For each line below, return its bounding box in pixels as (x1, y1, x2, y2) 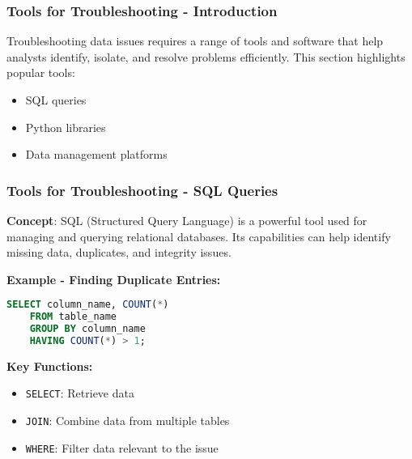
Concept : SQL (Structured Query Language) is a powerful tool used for (6, 212, 367, 228)
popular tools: (6, 64, 75, 81)
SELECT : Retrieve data (25, 385, 134, 402)
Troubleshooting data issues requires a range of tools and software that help (6, 32, 384, 49)
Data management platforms (25, 146, 168, 163)
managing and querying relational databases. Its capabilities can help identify (6, 227, 391, 244)
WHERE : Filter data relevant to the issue (25, 439, 219, 456)
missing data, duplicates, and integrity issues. (6, 244, 231, 261)
